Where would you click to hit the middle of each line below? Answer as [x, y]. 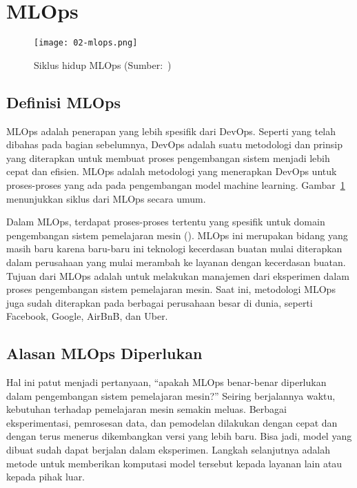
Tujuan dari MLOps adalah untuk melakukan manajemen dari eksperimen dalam [178, 275]
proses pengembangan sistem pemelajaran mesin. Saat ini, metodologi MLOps [171, 289]
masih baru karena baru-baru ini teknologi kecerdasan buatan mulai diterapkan [174, 248]
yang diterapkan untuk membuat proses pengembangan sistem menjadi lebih [168, 157]
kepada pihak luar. [46, 477]
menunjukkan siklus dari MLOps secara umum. [106, 198]
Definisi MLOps [63, 102]
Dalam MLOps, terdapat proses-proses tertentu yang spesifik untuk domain [166, 222]
